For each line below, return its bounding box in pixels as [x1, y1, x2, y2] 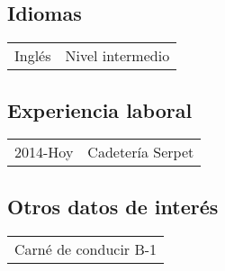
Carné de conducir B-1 [14, 238, 157, 259]
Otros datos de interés [7, 192, 219, 220]
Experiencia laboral [7, 95, 193, 123]
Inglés [14, 45, 51, 67]
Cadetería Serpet [87, 141, 194, 163]
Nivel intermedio [65, 45, 170, 67]
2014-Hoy [14, 141, 74, 163]
